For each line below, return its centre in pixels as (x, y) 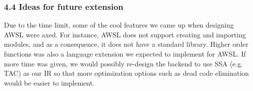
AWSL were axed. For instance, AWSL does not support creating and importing (125, 34)
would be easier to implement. (49, 82)
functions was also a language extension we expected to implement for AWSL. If (125, 54)
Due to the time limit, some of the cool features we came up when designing (119, 25)
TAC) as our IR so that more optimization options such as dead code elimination (126, 73)
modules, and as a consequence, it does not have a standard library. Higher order (126, 44)
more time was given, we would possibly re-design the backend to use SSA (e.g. (124, 63)
